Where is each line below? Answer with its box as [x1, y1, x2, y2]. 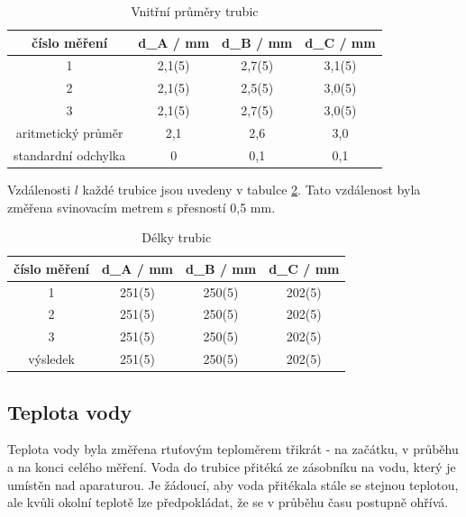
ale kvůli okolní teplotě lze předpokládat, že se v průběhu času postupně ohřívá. [7, 493, 449, 512]
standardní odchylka [14, 145, 126, 164]
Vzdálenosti [7, 179, 71, 198]
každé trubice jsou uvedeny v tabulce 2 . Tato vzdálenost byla [82, 179, 421, 198]
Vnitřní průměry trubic [131, 2, 259, 20]
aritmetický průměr [15, 122, 123, 141]
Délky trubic [142, 228, 212, 247]
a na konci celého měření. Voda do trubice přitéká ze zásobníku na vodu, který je [7, 457, 456, 476]
